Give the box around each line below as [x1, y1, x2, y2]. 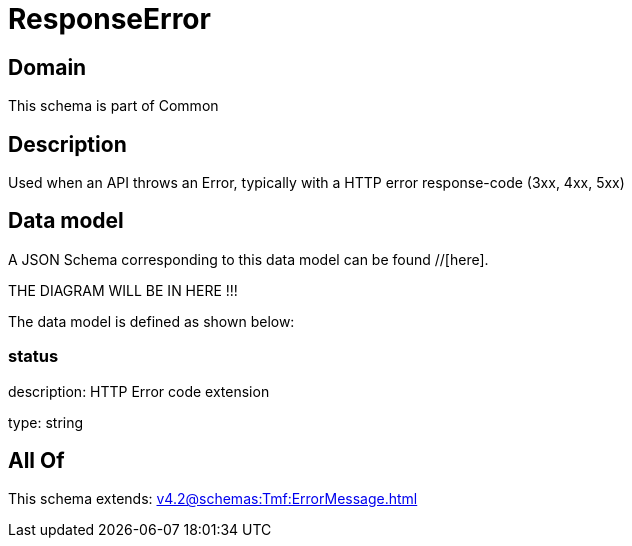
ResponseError [8, 2, 211, 36]
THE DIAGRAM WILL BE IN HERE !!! [8, 281, 238, 299]
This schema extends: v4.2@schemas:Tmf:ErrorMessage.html [8, 490, 418, 508]
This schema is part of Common [8, 97, 219, 115]
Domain [8, 54, 87, 80]
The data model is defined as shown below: [8, 312, 295, 330]
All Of [8, 448, 65, 474]
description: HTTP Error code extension [8, 382, 270, 400]
